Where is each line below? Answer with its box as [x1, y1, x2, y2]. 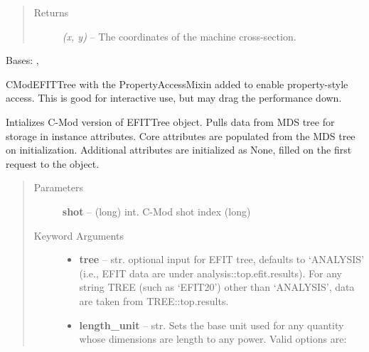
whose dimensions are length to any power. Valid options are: [79, 331, 347, 346]
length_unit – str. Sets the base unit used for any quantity [79, 317, 344, 332]
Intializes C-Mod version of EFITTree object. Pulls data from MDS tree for [6, 114, 335, 129]
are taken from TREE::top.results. [79, 293, 229, 308]
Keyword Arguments [33, 228, 124, 242]
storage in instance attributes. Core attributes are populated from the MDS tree [6, 128, 355, 143]
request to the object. [6, 156, 100, 171]
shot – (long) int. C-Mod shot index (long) [62, 203, 251, 218]
